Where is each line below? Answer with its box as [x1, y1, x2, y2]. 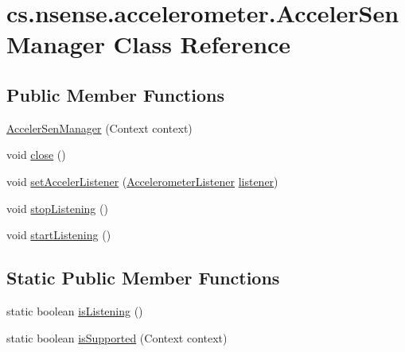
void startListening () [6, 226, 111, 243]
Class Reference [113, 28, 291, 60]
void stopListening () [6, 199, 108, 216]
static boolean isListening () [6, 302, 143, 319]
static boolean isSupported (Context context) [6, 329, 228, 346]
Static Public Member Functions [6, 265, 280, 290]
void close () [6, 146, 66, 163]
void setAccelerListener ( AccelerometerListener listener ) [6, 172, 278, 189]
